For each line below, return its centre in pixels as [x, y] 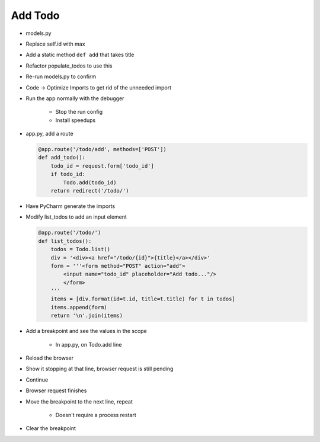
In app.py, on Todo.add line [89, 344]
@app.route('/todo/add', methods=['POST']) [103, 149]
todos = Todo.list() [81, 249]
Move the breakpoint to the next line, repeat [79, 401]
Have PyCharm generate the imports [71, 206]
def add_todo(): [62, 158]
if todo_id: [68, 174]
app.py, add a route [49, 134]
